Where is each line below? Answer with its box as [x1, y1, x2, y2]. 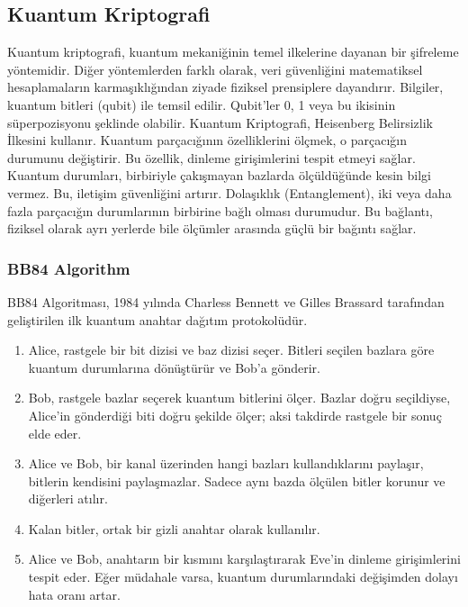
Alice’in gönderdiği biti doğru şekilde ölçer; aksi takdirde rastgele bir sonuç [28, 405, 442, 424]
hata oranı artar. [28, 584, 121, 603]
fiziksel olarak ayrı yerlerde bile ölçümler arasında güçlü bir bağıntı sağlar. [7, 219, 417, 238]
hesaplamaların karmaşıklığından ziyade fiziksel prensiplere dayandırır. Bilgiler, [7, 77, 444, 96]
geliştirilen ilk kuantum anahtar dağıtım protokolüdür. [7, 310, 308, 329]
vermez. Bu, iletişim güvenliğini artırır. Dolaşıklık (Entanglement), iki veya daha [7, 183, 452, 202]
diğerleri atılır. [28, 489, 108, 508]
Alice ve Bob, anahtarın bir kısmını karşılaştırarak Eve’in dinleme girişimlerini [28, 549, 461, 568]
